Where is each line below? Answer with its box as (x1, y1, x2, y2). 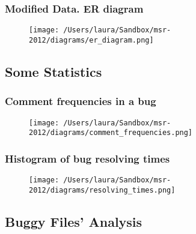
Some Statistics (5, 62, 102, 80)
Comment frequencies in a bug (5, 94, 156, 109)
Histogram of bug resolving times (5, 151, 170, 166)
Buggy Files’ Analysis (5, 212, 142, 230)
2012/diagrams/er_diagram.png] (29, 35, 154, 44)
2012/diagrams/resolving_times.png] (29, 185, 176, 194)
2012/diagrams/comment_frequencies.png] (29, 128, 193, 137)
